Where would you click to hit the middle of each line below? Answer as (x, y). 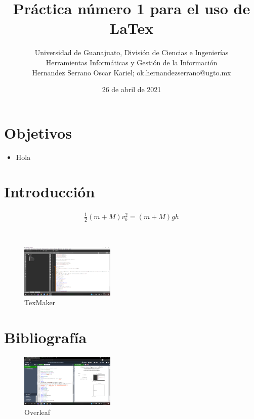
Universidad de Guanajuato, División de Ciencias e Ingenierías (132, 52)
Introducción (50, 192)
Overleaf (37, 412)
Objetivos (38, 132)
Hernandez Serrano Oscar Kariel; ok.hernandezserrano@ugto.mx (132, 72)
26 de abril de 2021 (132, 89)
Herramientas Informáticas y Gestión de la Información (132, 62)
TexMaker (40, 302)
